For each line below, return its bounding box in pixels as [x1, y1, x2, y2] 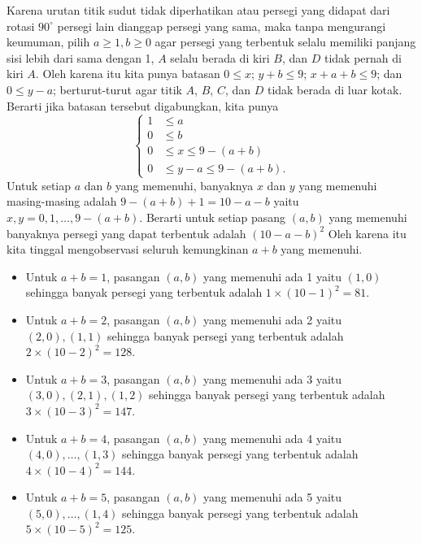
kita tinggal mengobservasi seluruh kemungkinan [7, 241, 249, 258]
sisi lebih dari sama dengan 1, [7, 49, 154, 66]
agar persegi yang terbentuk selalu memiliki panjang [154, 33, 416, 50]
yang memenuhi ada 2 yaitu [203, 311, 342, 328]
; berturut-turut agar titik [53, 80, 182, 98]
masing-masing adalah [7, 193, 117, 210]
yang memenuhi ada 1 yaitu [203, 267, 342, 285]
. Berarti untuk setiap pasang [139, 208, 286, 225]
